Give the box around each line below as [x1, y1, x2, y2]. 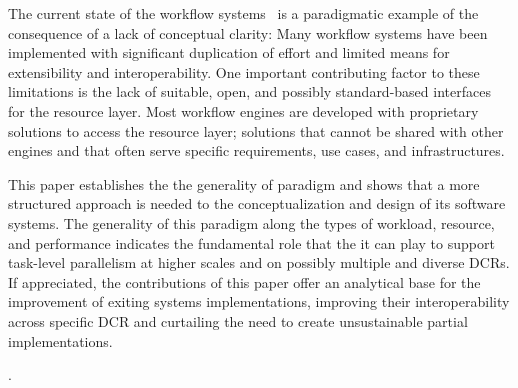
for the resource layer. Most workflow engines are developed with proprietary [8, 100, 479, 121]
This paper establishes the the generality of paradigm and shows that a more [8, 173, 480, 194]
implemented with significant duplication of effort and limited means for [8, 42, 450, 63]
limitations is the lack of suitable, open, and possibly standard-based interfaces [8, 81, 491, 102]
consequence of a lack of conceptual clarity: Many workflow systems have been [8, 22, 488, 43]
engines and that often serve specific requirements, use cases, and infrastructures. [8, 140, 505, 161]
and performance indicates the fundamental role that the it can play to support [8, 232, 495, 253]
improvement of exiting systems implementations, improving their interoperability [8, 291, 510, 312]
